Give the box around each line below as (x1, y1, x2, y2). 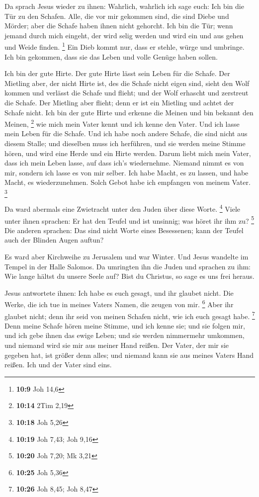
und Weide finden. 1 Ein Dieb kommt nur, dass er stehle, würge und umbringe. (4, 40, 245, 52)
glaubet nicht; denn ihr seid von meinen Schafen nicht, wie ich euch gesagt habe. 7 (4, 309, 255, 321)
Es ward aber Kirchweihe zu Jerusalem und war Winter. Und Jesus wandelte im (4, 251, 249, 262)
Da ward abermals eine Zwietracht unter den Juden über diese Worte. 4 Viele (4, 202, 241, 214)
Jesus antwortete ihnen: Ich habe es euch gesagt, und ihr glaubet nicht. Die (4, 287, 234, 298)
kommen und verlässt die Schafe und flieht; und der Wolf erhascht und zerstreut (4, 87, 249, 98)
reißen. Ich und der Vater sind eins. (4, 359, 112, 370)
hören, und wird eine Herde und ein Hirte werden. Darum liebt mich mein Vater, (4, 148, 251, 158)
